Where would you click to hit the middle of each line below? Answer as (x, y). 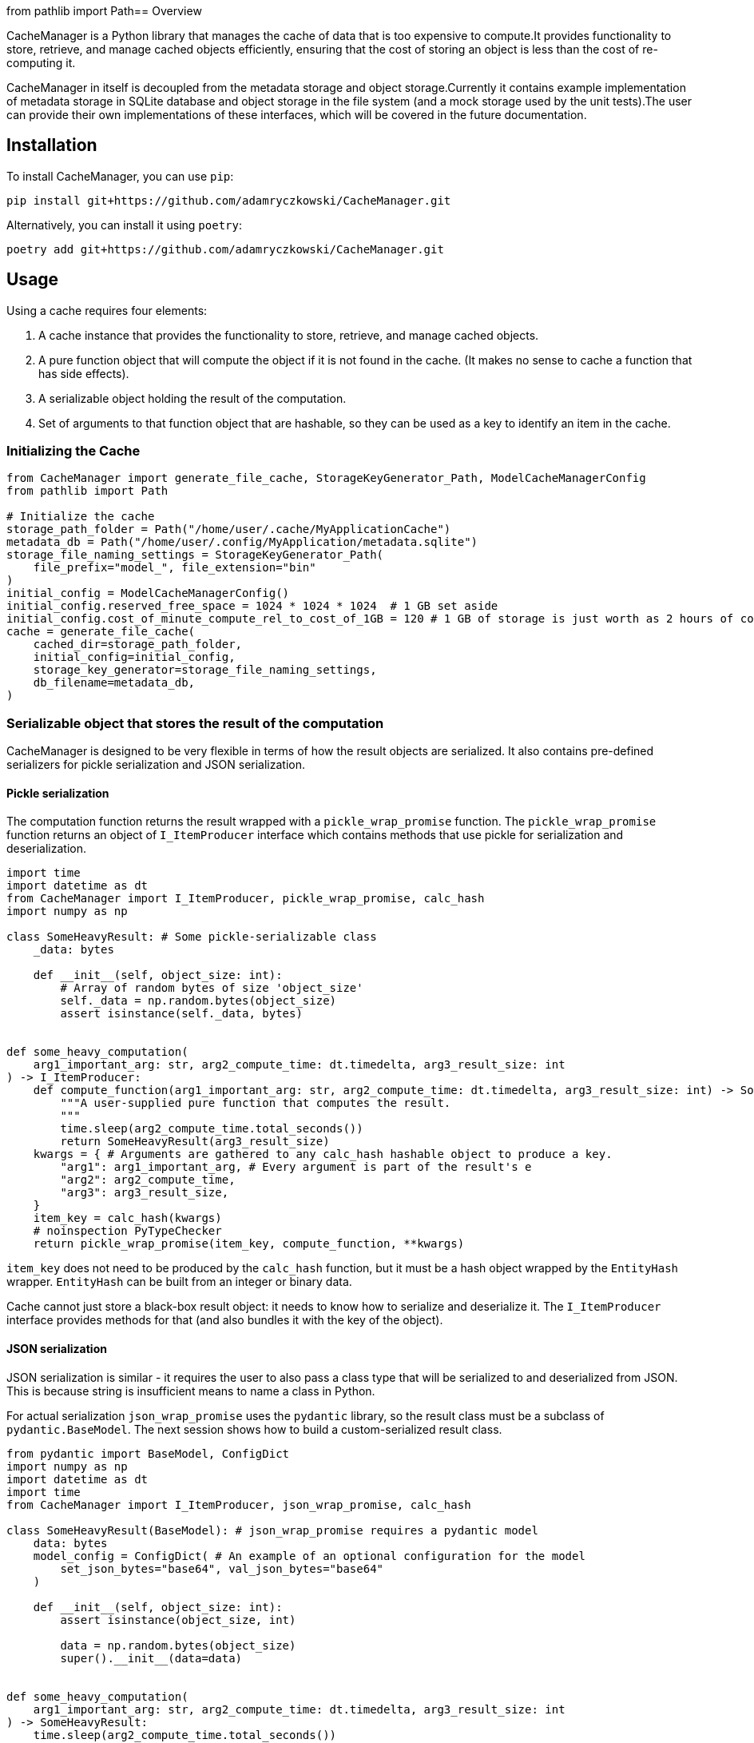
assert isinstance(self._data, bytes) (181, 1014)
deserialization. (46, 849)
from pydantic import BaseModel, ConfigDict (148, 1453)
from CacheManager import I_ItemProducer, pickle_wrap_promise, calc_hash (246, 899)
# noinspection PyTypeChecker (127, 1231)
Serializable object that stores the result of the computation (195, 723)
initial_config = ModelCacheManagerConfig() (148, 593)
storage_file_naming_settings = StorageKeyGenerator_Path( (195, 555)
